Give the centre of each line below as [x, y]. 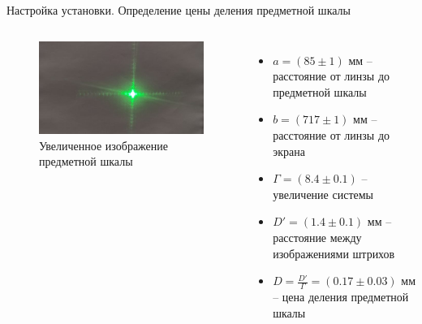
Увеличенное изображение [104, 145]
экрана [289, 151]
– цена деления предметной [341, 296]
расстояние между [317, 237]
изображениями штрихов [334, 253]
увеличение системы [323, 194]
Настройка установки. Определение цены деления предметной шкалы [179, 10]
